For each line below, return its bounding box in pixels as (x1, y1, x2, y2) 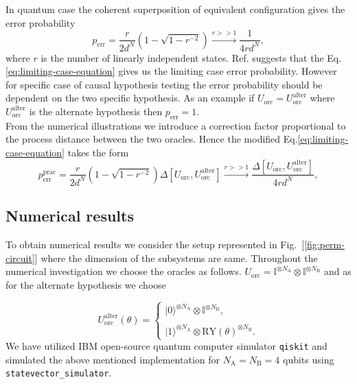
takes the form (67, 145, 129, 159)
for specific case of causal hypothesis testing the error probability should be (5, 77, 323, 91)
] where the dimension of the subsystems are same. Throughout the (34, 250, 318, 265)
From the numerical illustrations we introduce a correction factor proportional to (5, 118, 346, 132)
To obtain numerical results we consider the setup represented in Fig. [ (5, 237, 305, 252)
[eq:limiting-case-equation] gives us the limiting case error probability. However (5, 64, 337, 78)
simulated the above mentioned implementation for (5, 352, 220, 366)
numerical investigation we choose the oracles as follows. (5, 264, 242, 278)
